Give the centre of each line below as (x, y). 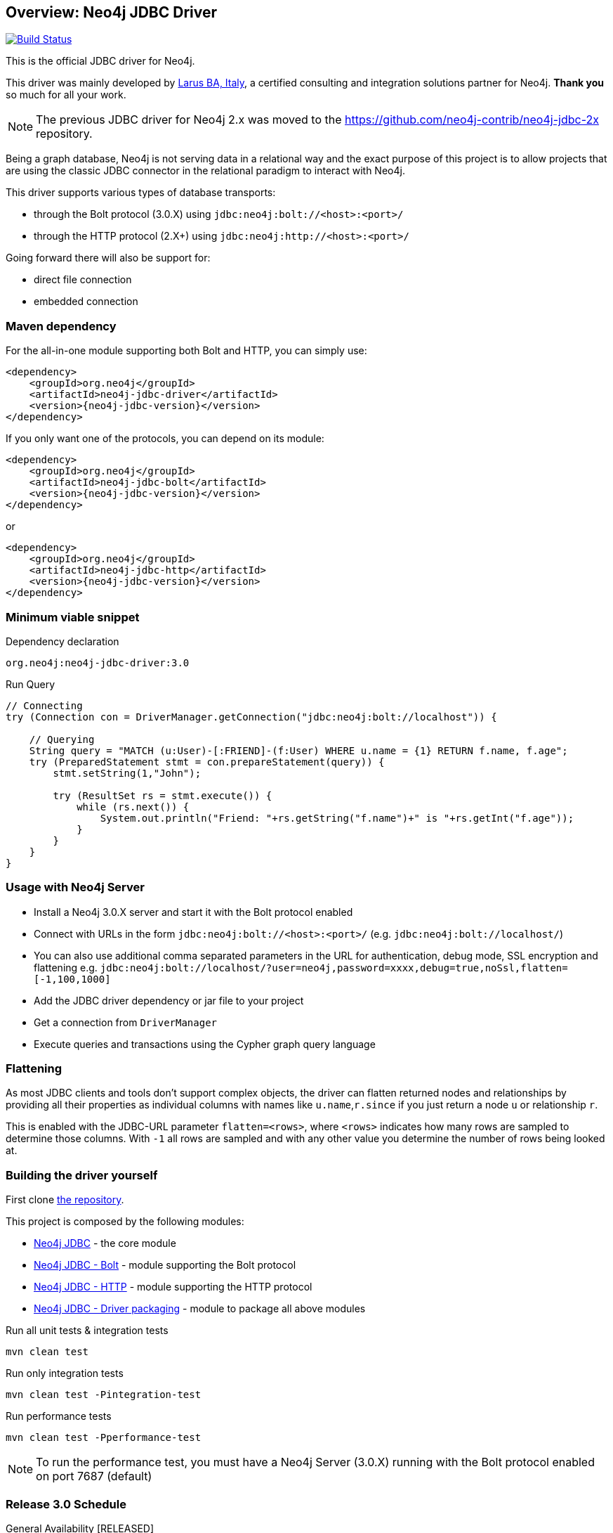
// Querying (62, 739)
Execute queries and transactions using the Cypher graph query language (205, 1044)
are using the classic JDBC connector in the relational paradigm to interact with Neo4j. (205, 171)
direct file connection (83, 280)
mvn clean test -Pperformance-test (104, 1438)
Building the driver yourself (82, 1175)
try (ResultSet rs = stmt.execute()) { (163, 795)
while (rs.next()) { (133, 807)
